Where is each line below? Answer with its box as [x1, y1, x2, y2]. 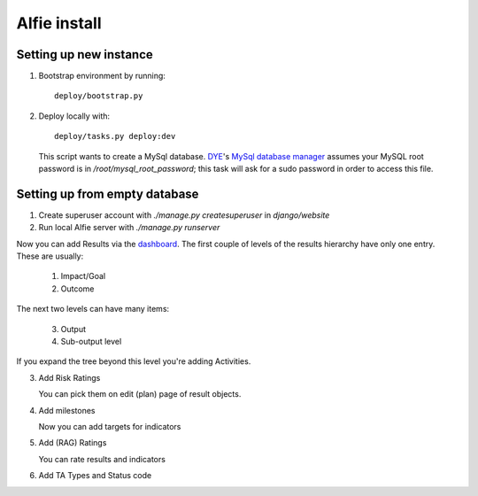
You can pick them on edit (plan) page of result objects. [38, 389, 242, 399]
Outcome [60, 283, 95, 294]
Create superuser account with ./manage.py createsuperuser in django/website [38, 209, 330, 221]
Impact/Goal [60, 271, 106, 282]
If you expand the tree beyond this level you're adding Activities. [16, 356, 251, 367]
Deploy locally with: [38, 111, 111, 121]
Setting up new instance [16, 47, 154, 62]
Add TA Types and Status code [38, 470, 152, 481]
